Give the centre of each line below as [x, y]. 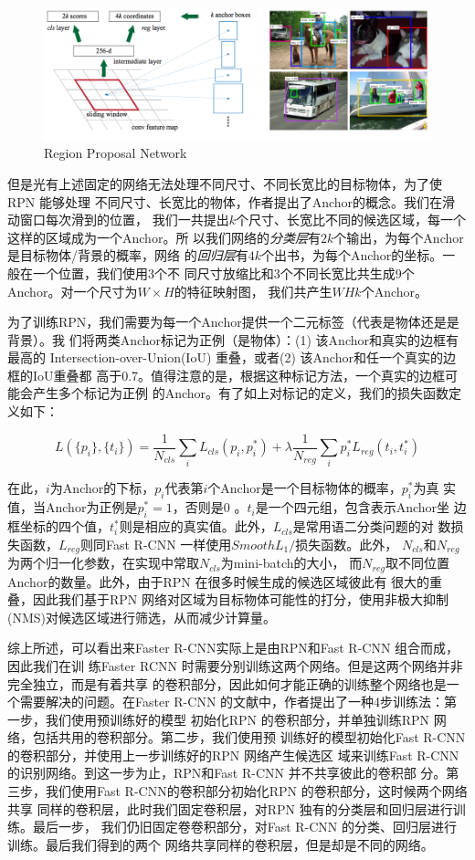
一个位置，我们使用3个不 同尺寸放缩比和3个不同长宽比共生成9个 [223, 273]
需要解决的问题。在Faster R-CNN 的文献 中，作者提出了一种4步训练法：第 [238, 702]
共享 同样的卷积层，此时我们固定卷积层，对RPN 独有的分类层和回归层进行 [230, 808]
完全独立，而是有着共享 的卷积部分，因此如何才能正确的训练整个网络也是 [227, 683]
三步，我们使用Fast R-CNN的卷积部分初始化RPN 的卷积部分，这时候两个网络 [237, 791]
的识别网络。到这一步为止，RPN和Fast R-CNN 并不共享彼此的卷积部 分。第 [233, 773]
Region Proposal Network [116, 153]
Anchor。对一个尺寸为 [73, 291]
